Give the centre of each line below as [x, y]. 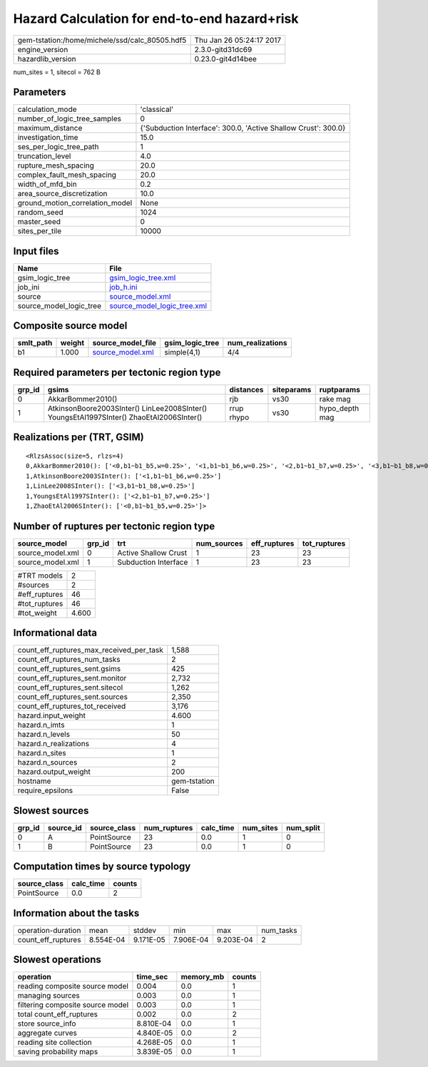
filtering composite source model [73, 1005]
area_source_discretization [62, 194]
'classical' [157, 109]
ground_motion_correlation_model [75, 203]
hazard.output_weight [54, 772]
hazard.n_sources [47, 762]
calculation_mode [47, 109]
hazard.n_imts [41, 725]
